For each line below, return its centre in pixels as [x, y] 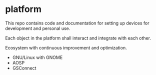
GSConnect [24, 68]
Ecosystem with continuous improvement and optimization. [66, 47]
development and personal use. [38, 28]
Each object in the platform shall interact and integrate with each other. [78, 38]
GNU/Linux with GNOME [37, 57]
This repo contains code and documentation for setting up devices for [77, 23]
